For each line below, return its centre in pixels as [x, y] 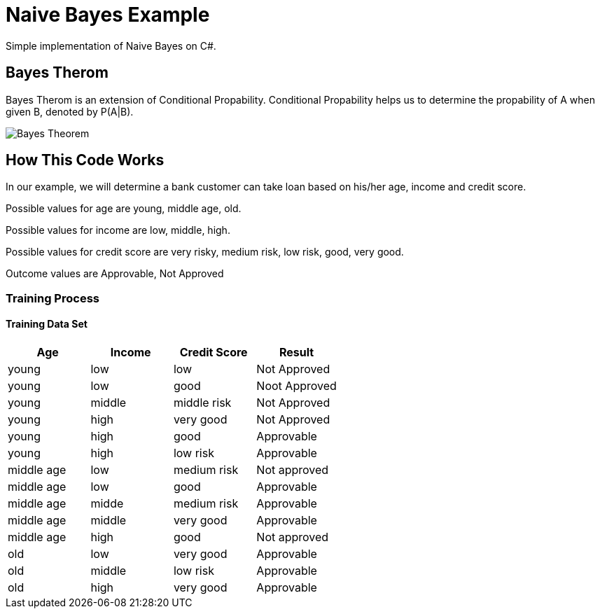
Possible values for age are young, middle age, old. [124, 209]
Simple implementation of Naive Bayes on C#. [111, 46]
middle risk [202, 403]
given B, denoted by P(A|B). [70, 111]
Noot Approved [296, 386]
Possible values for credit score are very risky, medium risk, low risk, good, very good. [205, 252]
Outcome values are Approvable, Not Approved [115, 274]
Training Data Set [47, 324]
